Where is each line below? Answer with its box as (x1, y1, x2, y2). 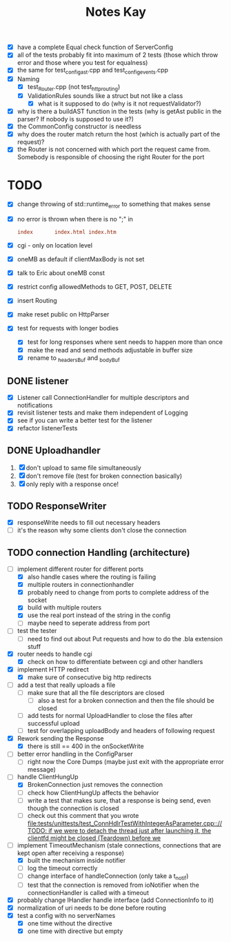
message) (27, 765, 57, 774)
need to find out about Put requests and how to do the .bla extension (27, 634, 223, 643)
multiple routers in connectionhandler (27, 581, 134, 589)
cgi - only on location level (17, 241, 93, 250)
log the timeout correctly (27, 863, 98, 872)
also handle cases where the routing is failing (27, 573, 157, 581)
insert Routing (17, 297, 57, 305)
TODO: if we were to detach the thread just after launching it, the (27, 826, 212, 834)
